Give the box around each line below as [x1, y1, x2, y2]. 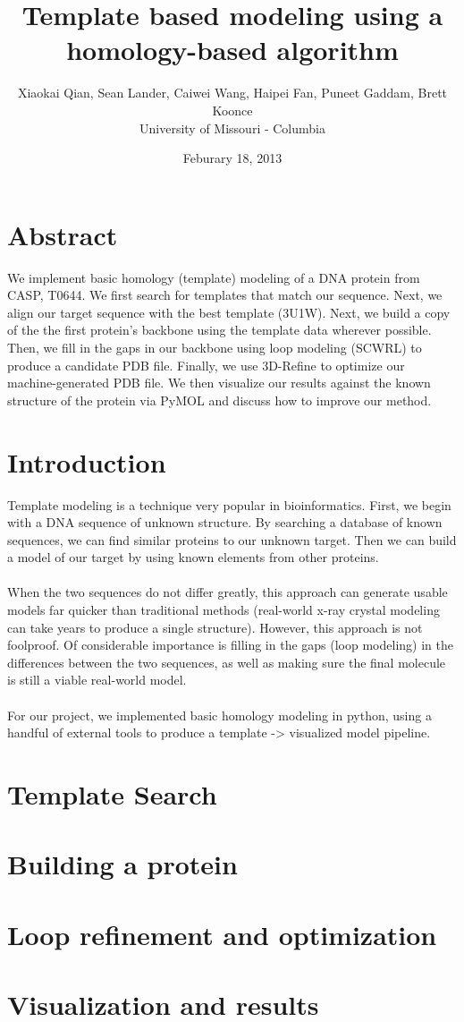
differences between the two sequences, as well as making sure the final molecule [7, 652, 446, 671]
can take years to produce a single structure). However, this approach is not [7, 617, 423, 636]
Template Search [7, 776, 217, 812]
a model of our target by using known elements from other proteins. [7, 548, 379, 566]
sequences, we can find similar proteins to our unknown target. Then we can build [7, 530, 457, 549]
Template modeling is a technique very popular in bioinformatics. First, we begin [7, 495, 451, 514]
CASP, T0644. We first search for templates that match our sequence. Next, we [7, 285, 443, 304]
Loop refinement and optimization [7, 916, 437, 952]
